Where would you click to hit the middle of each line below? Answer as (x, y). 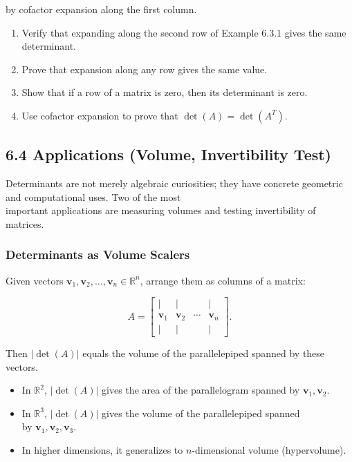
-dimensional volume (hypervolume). (269, 449)
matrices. (25, 223)
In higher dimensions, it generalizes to (102, 449)
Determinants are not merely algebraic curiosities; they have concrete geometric (174, 183)
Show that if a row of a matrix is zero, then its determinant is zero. (165, 92)
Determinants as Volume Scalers (98, 254)
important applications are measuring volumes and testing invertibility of (161, 210)
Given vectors (35, 280)
